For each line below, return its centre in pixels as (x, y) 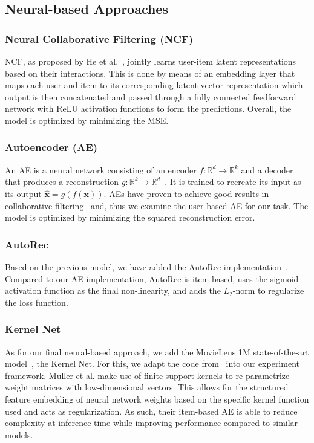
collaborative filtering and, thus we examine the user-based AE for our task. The (157, 205)
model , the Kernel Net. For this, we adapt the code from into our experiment (152, 364)
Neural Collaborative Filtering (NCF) (99, 38)
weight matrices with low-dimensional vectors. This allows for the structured (147, 387)
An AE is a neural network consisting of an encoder (101, 170)
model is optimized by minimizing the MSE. (87, 120)
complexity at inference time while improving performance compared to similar (152, 423)
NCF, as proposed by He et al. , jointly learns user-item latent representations (151, 61)
